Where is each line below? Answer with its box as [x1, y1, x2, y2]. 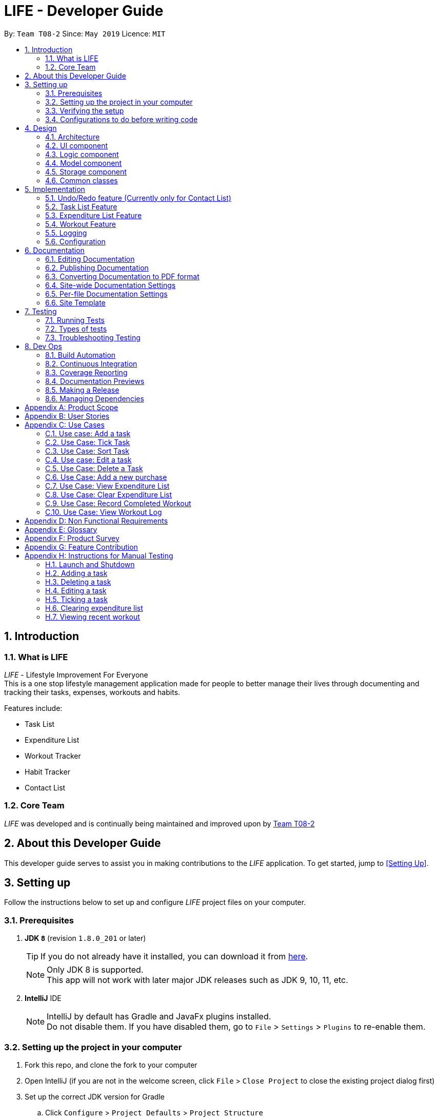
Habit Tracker [25, 767, 70, 776]
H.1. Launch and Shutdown [45, 559, 135, 569]
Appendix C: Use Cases [25, 420, 105, 429]
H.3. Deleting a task [45, 577, 111, 586]
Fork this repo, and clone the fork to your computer [25, 1060, 197, 1069]
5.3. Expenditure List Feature [45, 210, 142, 220]
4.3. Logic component [45, 149, 119, 159]
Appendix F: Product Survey [25, 533, 120, 543]
